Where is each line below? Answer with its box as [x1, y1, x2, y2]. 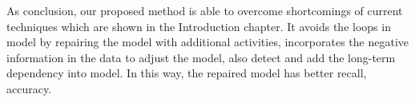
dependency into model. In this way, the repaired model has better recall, [6, 65, 367, 81]
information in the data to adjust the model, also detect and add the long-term [6, 49, 396, 65]
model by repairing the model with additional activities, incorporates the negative [6, 33, 409, 50]
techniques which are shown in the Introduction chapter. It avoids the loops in [6, 18, 391, 34]
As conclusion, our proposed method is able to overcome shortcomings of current [6, 2, 403, 18]
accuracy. [6, 80, 52, 96]
